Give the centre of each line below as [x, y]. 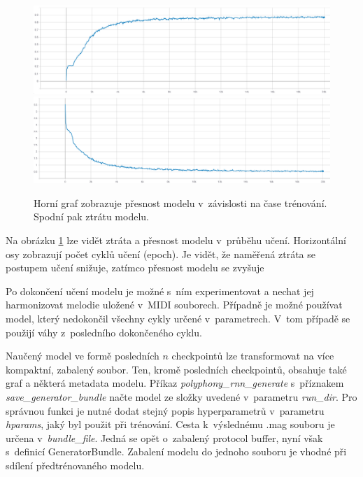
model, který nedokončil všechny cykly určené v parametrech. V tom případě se [178, 319]
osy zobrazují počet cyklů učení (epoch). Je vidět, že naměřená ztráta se [161, 254]
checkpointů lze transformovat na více [253, 356]
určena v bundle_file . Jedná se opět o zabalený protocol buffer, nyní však [164, 437]
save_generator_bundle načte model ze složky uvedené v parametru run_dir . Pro [181, 396]
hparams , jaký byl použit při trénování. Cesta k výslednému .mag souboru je [170, 424]
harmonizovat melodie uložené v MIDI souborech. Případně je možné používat [174, 305]
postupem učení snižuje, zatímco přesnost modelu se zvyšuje [135, 268]
